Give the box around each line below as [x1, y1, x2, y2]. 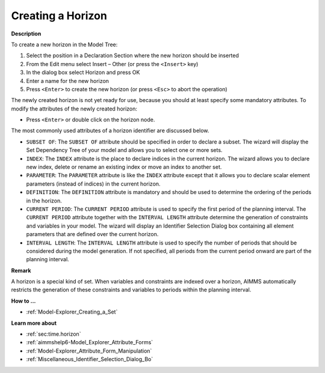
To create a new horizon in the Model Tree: [11, 41, 118, 48]
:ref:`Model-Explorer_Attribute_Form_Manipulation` [26, 347, 152, 354]
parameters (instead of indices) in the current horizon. [26, 180, 161, 187]
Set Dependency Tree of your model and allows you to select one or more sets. [26, 147, 223, 154]
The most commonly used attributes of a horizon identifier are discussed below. [11, 127, 209, 135]
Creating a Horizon [11, 9, 108, 22]
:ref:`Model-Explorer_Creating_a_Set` [26, 308, 118, 315]
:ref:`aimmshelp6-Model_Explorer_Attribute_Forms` [26, 339, 153, 346]
